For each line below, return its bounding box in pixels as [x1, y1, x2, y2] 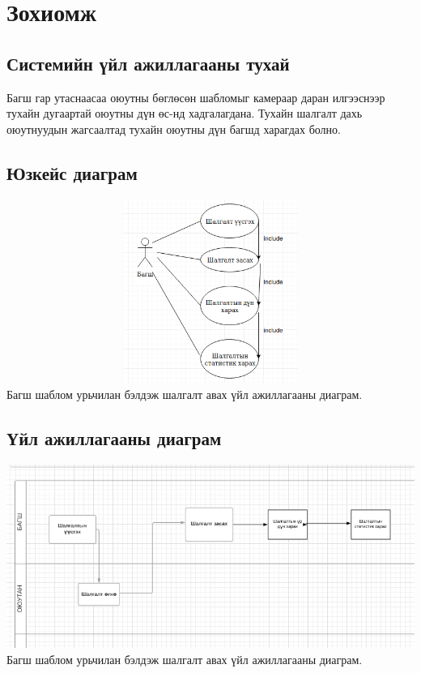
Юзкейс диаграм [6, 160, 138, 185]
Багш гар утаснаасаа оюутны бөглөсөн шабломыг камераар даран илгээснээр [6, 88, 385, 105]
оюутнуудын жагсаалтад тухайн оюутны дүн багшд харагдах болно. [6, 120, 341, 137]
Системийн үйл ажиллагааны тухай [6, 50, 290, 75]
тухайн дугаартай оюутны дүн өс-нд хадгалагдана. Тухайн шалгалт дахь [6, 105, 363, 122]
